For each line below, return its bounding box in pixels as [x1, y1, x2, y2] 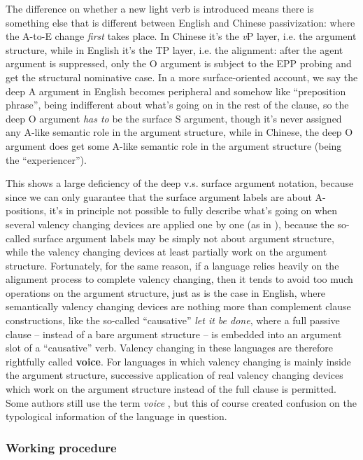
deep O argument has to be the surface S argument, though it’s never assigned [6, 111, 342, 125]
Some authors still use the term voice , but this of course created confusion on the [6, 395, 357, 410]
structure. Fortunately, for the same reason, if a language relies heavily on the [6, 258, 339, 272]
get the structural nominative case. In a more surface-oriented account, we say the [6, 69, 358, 84]
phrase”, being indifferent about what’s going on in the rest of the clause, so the [6, 97, 349, 112]
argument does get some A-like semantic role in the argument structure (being [6, 138, 342, 153]
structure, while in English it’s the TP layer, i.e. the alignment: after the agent [6, 42, 343, 57]
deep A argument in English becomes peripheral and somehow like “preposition [6, 83, 346, 98]
